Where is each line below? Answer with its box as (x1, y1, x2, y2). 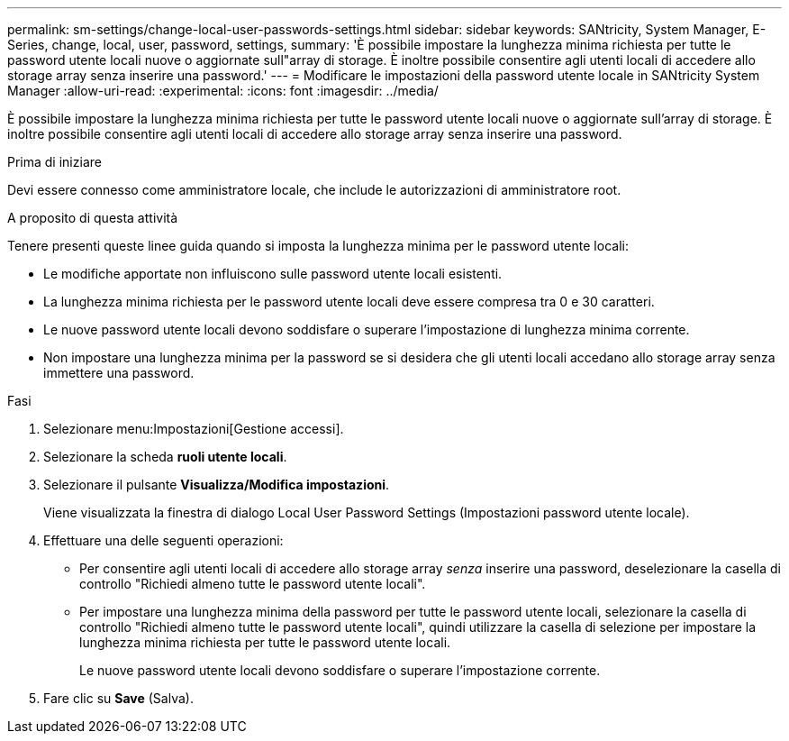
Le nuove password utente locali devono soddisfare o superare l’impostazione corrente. (79, 663, 601, 678)
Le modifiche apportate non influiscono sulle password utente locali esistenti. (43, 266, 503, 281)
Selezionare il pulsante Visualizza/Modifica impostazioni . (43, 477, 390, 492)
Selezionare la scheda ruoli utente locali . (43, 449, 287, 464)
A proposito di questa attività (7, 210, 178, 225)
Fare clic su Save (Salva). (43, 691, 194, 706)
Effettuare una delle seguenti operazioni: (43, 533, 284, 548)
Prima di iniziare (7, 154, 102, 169)
